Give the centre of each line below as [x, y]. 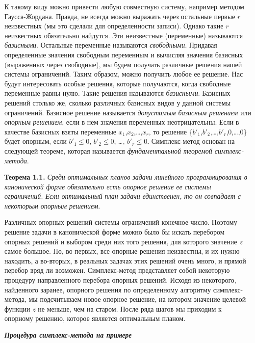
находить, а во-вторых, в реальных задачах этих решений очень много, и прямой [125, 260]
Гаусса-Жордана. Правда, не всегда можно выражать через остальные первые [120, 16]
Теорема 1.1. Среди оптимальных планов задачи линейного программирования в [126, 177]
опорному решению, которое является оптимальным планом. [95, 318]
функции [17, 308]
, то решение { [171, 131]
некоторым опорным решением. [52, 205]
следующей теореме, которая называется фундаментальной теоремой [108, 150]
